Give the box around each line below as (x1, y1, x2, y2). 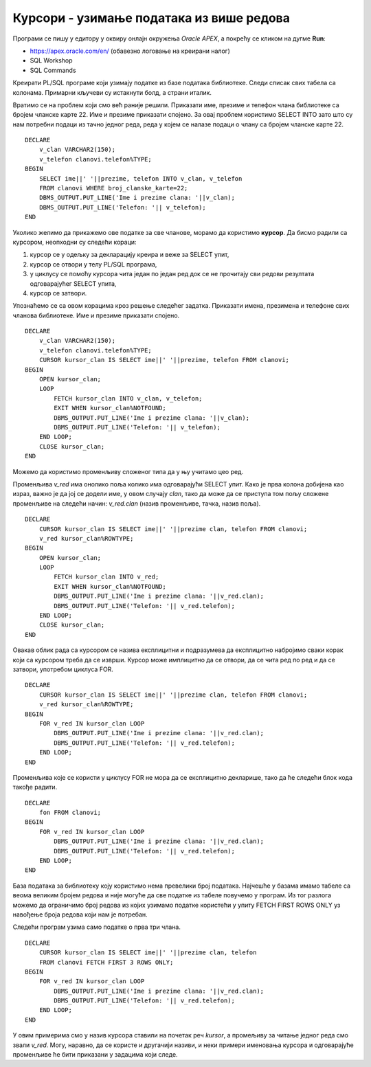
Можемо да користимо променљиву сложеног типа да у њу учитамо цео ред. (12, 467, 244, 475)
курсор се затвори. (30, 289, 87, 297)
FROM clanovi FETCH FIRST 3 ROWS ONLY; (38, 958, 174, 966)
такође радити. (12, 783, 58, 791)
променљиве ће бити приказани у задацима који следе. (12, 1051, 178, 1059)
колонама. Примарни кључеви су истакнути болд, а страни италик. (12, 88, 212, 96)
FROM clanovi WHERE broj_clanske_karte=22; (38, 184, 188, 192)
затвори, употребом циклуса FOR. (12, 665, 113, 673)
